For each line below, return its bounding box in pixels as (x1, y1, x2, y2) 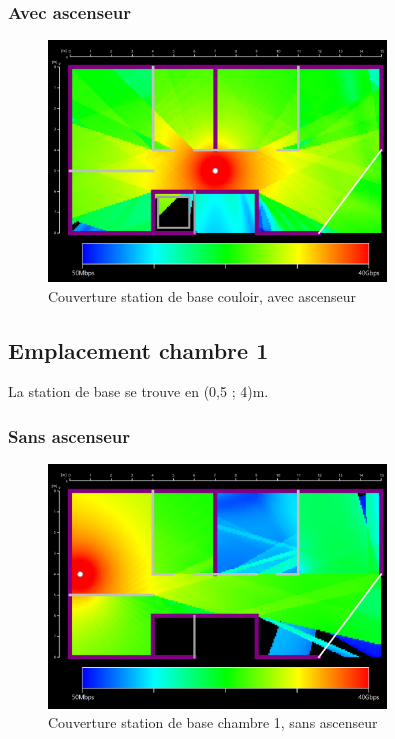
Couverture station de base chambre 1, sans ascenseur (48, 712, 378, 733)
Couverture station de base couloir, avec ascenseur (48, 285, 357, 306)
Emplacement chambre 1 (8, 334, 269, 365)
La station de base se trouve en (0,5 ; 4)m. (8, 381, 269, 402)
